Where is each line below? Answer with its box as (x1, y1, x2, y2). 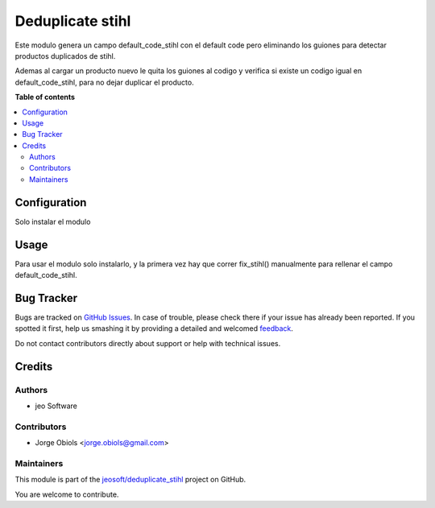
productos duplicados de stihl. (14, 51, 116, 60)
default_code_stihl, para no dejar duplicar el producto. (14, 77, 194, 87)
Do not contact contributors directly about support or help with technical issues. (14, 338, 281, 348)
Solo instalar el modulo (14, 217, 91, 226)
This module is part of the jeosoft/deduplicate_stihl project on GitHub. (14, 475, 246, 485)
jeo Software (35, 401, 78, 411)
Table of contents (14, 93, 76, 102)
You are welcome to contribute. (14, 489, 119, 499)
